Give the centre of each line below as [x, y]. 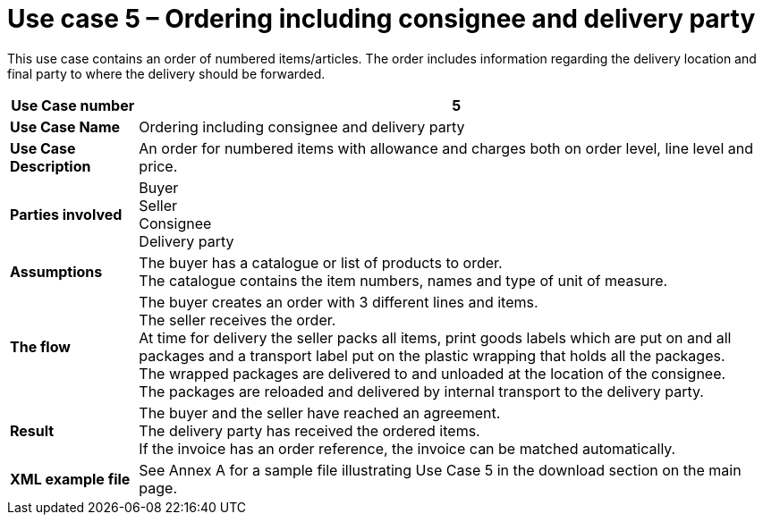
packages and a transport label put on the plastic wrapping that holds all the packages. [432, 355]
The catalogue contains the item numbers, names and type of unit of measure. [403, 280]
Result [32, 430]
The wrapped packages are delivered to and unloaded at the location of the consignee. [432, 373]
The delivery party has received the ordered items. [309, 430]
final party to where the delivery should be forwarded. [166, 73]
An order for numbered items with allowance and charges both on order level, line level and [446, 148]
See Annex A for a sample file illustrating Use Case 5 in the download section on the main [440, 470]
